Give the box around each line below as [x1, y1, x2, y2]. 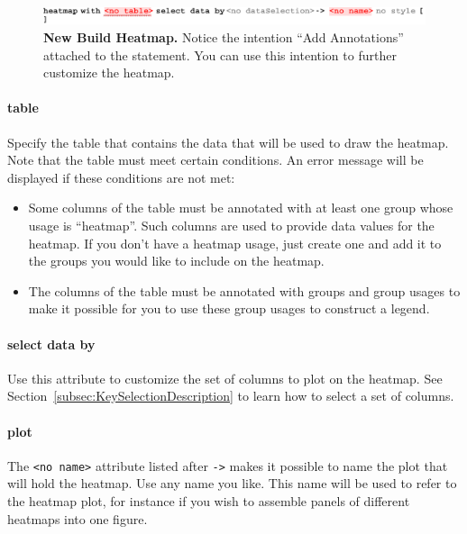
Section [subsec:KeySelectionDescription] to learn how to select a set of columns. [7, 386, 454, 405]
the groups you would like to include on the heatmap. [28, 251, 325, 270]
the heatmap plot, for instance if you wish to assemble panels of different [7, 492, 410, 510]
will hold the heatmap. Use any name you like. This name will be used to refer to [7, 474, 457, 493]
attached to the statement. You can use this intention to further [43, 45, 397, 64]
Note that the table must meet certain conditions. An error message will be [7, 150, 424, 169]
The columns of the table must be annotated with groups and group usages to [28, 281, 461, 300]
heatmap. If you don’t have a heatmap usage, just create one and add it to [28, 233, 442, 252]
